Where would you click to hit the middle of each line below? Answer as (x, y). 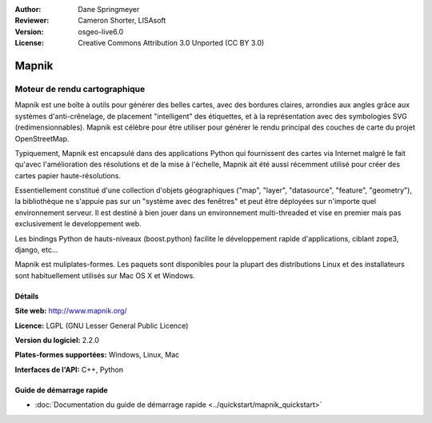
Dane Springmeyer (109, 9)
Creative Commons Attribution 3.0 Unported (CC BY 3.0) (171, 43)
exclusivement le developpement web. (78, 224)
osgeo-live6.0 (101, 31)
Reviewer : (32, 21)
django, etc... (36, 250)
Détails (27, 296)
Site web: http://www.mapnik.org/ (71, 311)
